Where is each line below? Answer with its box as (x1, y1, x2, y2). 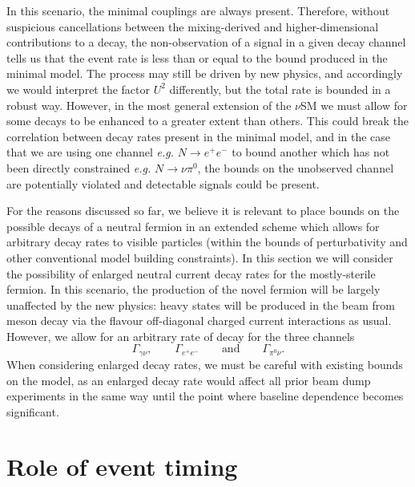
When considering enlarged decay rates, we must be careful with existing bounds (6, 355, 403, 372)
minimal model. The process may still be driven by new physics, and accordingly (6, 65, 403, 82)
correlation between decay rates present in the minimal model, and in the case (6, 128, 391, 144)
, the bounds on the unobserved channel (197, 159, 394, 176)
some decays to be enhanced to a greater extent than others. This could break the (6, 112, 409, 129)
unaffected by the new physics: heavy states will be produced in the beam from (6, 296, 395, 313)
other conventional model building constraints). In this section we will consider (6, 249, 393, 266)
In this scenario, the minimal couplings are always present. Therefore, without (6, 2, 390, 18)
